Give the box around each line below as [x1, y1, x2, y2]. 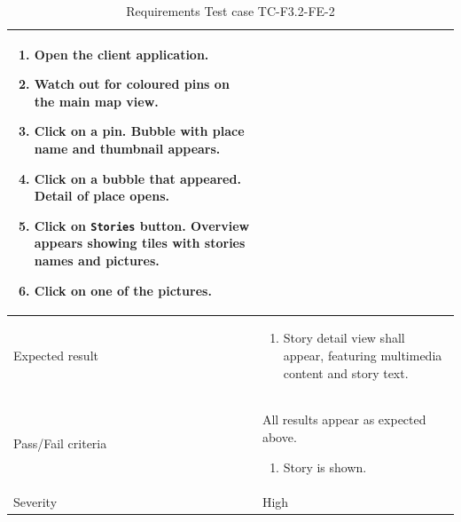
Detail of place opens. [34, 186, 169, 205]
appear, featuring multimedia [283, 346, 442, 365]
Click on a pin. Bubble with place [34, 122, 245, 140]
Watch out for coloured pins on [34, 75, 230, 93]
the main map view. [34, 91, 159, 110]
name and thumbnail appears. [34, 138, 221, 157]
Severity [13, 492, 58, 510]
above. [262, 428, 297, 447]
